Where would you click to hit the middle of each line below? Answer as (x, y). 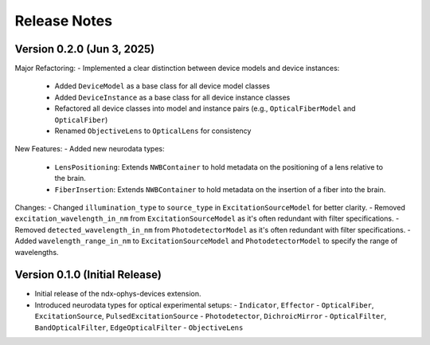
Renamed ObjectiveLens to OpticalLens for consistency (153, 131)
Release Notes (64, 21)
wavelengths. (37, 252)
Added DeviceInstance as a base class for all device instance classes (172, 97)
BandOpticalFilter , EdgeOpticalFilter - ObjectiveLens (139, 327)
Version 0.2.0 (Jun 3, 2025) (85, 49)
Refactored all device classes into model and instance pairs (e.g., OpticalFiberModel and (205, 108)
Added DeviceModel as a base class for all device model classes (162, 86)
